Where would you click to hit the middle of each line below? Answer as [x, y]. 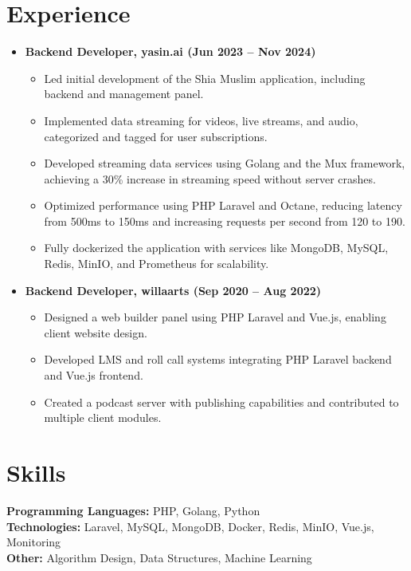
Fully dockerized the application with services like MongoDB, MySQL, [216, 248]
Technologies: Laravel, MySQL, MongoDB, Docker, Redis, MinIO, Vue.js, [190, 526]
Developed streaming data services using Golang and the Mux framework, [225, 163]
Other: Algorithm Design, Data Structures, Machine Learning [159, 557]
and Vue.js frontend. [94, 375]
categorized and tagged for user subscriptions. [156, 136]
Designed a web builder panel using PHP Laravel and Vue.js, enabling [215, 317]
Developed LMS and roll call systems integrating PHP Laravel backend [218, 359]
